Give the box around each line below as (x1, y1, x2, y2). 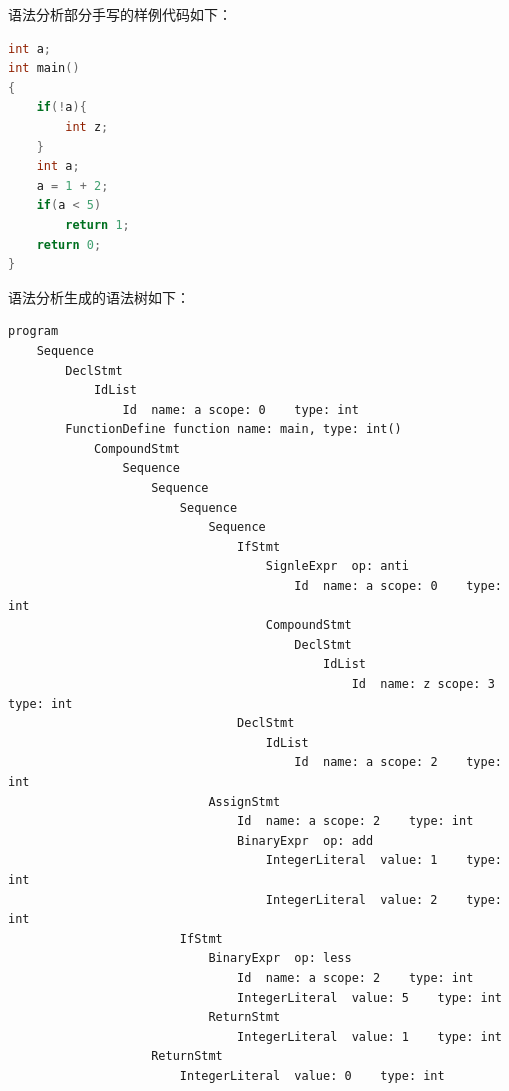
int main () (8, 61, 80, 76)
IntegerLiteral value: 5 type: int (237, 990, 502, 1005)
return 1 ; (65, 217, 130, 232)
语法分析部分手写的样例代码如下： (8, 4, 232, 24)
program (8, 324, 59, 339)
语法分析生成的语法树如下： (8, 286, 190, 307)
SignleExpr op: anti (265, 559, 409, 574)
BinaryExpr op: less (208, 951, 352, 966)
